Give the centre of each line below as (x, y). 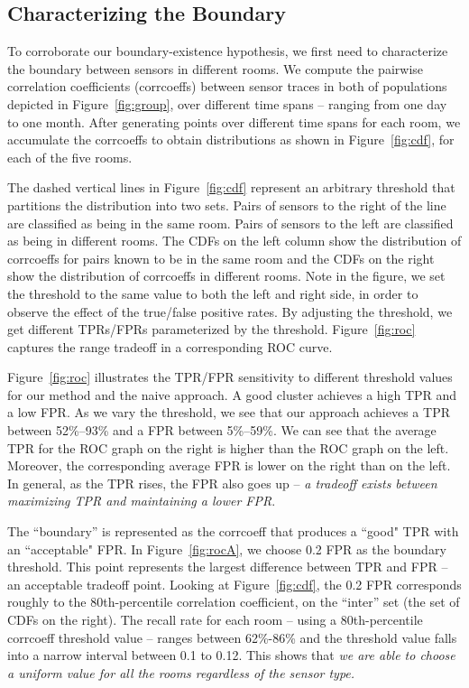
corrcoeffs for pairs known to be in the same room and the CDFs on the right (221, 258)
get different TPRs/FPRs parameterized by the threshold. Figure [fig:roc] (212, 329)
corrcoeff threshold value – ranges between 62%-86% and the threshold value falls (232, 637)
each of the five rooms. (70, 157)
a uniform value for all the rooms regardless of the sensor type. (181, 672)
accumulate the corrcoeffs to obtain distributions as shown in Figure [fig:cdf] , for (231, 139)
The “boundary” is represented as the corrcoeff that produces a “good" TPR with (233, 531)
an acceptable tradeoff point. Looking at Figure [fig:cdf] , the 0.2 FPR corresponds (234, 584)
